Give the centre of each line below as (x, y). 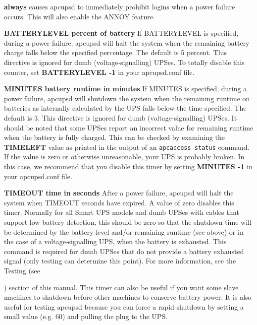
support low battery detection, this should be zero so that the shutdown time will (128, 222)
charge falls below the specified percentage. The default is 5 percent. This (115, 52)
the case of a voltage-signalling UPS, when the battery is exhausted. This (115, 241)
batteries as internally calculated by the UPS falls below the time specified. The (125, 108)
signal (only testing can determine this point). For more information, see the (120, 261)
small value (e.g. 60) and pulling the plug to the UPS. (86, 316)
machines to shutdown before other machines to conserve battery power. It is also (128, 297)
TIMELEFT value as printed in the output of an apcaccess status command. (127, 147)
